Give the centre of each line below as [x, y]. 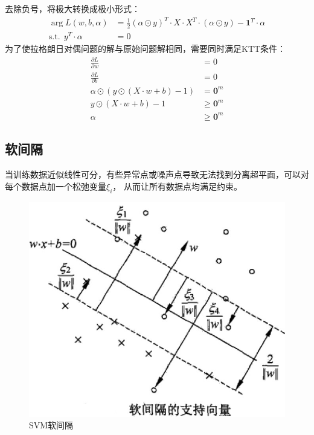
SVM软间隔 [51, 425]
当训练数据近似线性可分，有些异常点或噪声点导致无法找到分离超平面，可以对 [157, 174]
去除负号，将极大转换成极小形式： [72, 8]
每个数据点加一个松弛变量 [56, 186]
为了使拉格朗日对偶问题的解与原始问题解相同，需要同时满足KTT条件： [146, 49]
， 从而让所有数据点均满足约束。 [177, 186]
